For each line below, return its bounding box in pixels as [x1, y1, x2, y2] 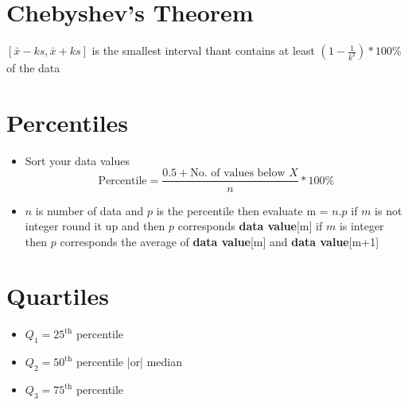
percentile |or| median [76, 353, 183, 370]
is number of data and [35, 202, 144, 218]
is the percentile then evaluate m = [156, 202, 328, 218]
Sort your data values [25, 152, 130, 168]
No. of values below [190, 168, 286, 179]
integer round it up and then [25, 218, 165, 234]
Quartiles [6, 280, 109, 312]
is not [375, 202, 402, 218]
